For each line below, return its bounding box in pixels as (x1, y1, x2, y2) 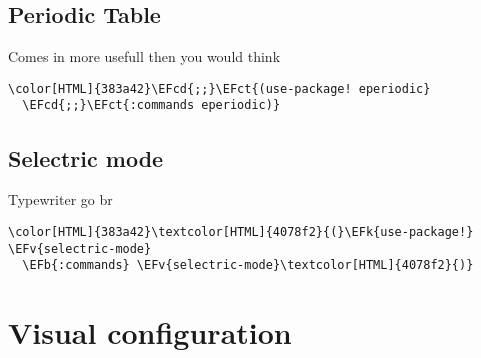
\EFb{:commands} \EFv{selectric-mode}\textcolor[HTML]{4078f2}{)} (22, 258, 474, 273)
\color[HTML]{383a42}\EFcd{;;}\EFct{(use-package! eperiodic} (8, 81, 431, 96)
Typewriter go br (8, 189, 113, 210)
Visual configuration (8, 312, 292, 353)
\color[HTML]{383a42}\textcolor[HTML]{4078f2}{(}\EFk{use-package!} (8, 224, 474, 239)
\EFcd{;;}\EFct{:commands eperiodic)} (22, 98, 281, 113)
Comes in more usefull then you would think (8, 46, 281, 67)
